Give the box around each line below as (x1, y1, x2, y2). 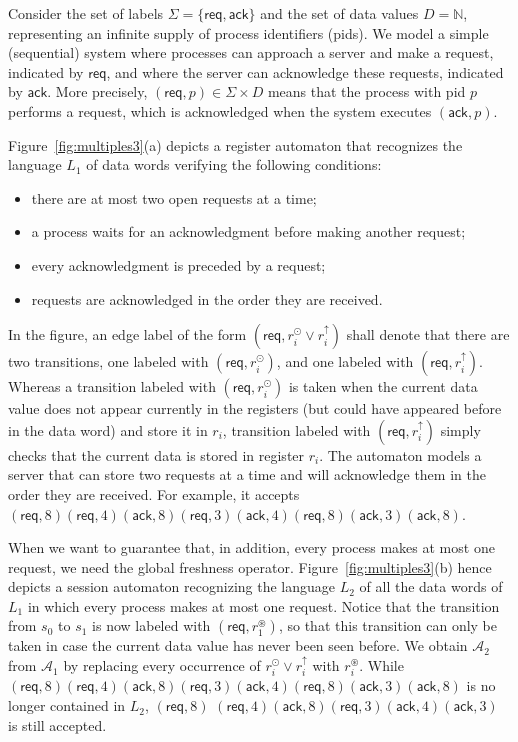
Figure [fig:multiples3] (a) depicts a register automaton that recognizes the (8, 134, 463, 155)
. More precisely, (47, 81, 148, 102)
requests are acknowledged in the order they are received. (31, 288, 383, 309)
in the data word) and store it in (8, 419, 208, 440)
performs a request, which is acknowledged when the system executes (8, 100, 432, 121)
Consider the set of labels (8, 3, 164, 23)
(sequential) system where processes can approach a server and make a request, (8, 42, 494, 63)
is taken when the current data (288, 376, 478, 397)
